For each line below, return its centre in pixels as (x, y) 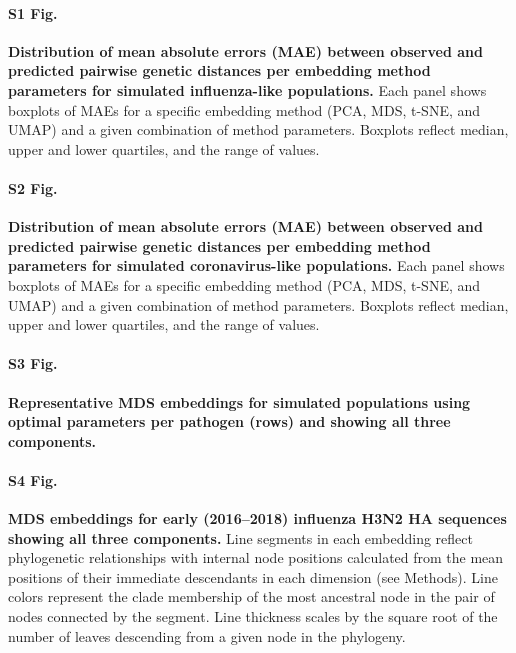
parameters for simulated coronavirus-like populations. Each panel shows (256, 265)
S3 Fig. (33, 363)
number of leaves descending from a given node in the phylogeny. (207, 635)
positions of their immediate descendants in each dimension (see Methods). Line (253, 576)
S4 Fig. (33, 479)
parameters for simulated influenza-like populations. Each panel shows (247, 89)
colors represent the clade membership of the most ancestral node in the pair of (251, 596)
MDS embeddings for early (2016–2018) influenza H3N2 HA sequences (257, 518)
